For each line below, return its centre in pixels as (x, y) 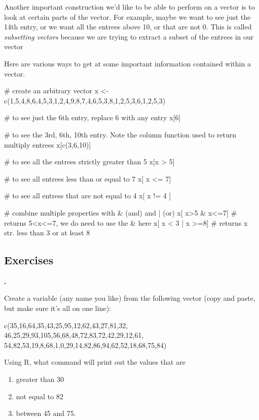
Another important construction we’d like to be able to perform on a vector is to (129, 7)
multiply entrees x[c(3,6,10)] (48, 144)
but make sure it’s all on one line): (58, 308)
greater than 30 (40, 379)
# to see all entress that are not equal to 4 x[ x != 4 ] (88, 196)
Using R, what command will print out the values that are (95, 362)
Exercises (29, 260)
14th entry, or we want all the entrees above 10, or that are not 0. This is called (128, 27)
